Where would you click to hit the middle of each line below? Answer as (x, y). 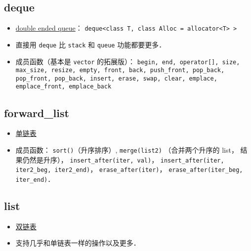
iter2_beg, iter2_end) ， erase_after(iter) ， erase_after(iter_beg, (129, 169)
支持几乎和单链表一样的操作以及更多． (78, 243)
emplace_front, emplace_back (63, 87)
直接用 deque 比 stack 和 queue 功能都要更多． (91, 44)
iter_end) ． (35, 179)
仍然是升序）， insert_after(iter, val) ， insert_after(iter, (123, 159)
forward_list (37, 112)
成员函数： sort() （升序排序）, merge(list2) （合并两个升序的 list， (127, 149)
